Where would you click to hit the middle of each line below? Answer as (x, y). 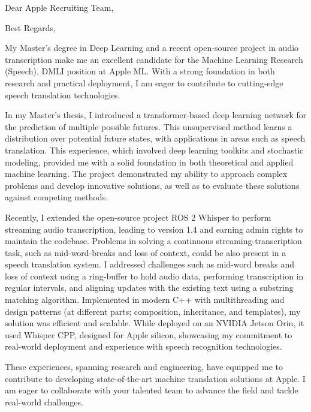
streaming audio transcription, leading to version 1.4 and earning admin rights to (154, 229)
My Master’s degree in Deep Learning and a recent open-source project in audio (152, 48)
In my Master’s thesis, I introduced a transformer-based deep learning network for (156, 115)
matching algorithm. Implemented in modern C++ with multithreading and (145, 300)
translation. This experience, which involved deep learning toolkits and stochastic (154, 150)
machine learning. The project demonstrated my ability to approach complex (146, 174)
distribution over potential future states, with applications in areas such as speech (155, 138)
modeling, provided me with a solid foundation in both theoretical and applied (149, 162)
